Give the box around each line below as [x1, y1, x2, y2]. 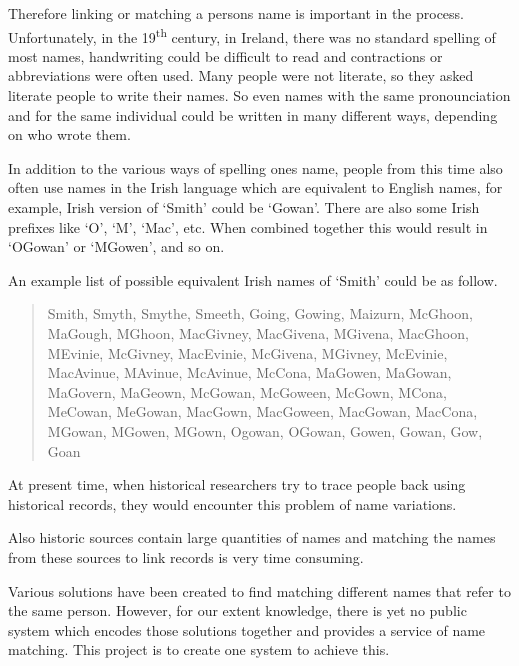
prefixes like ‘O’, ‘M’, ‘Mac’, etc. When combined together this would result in [8, 216, 488, 237]
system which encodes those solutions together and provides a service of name [8, 619, 486, 640]
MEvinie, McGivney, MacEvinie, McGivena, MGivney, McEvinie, [47, 342, 448, 363]
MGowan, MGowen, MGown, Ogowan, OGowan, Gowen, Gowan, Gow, [47, 420, 483, 441]
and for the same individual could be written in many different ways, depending [8, 104, 498, 125]
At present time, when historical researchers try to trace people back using [8, 474, 466, 495]
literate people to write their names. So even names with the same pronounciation [8, 85, 511, 106]
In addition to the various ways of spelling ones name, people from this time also [8, 157, 503, 178]
